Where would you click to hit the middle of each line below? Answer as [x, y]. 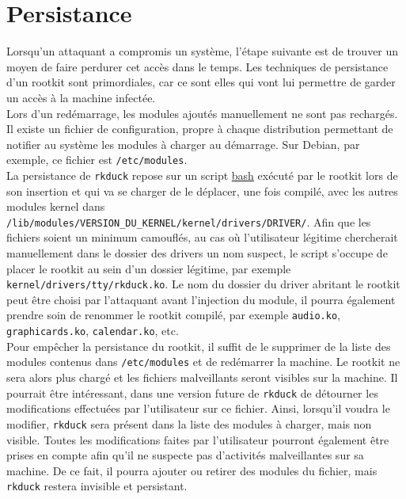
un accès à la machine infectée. [81, 97]
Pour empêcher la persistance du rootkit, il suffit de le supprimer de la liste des [199, 346]
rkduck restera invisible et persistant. [97, 486]
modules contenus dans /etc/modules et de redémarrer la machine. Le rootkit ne [203, 362]
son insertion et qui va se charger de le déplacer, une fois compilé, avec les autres [202, 190]
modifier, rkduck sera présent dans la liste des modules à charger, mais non [189, 423]
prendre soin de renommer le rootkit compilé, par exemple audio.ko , [173, 315]
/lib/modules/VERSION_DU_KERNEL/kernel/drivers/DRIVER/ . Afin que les [189, 221]
